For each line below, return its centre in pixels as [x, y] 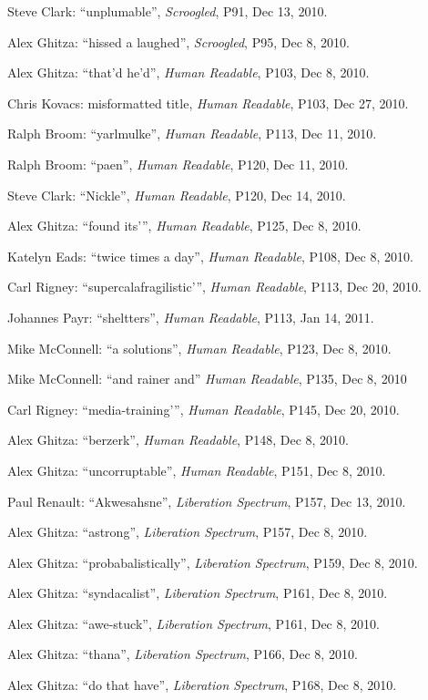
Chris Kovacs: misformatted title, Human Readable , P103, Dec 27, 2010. [208, 103]
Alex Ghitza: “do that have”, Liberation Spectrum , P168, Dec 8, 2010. [202, 685]
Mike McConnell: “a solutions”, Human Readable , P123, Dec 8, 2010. [199, 348]
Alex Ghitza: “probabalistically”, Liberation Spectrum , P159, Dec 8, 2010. [213, 562]
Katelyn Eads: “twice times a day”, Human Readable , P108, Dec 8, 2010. [210, 256]
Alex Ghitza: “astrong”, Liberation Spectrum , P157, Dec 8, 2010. [188, 532]
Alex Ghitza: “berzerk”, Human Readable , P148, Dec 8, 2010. [178, 440]
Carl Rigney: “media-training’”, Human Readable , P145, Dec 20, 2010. [204, 409]
